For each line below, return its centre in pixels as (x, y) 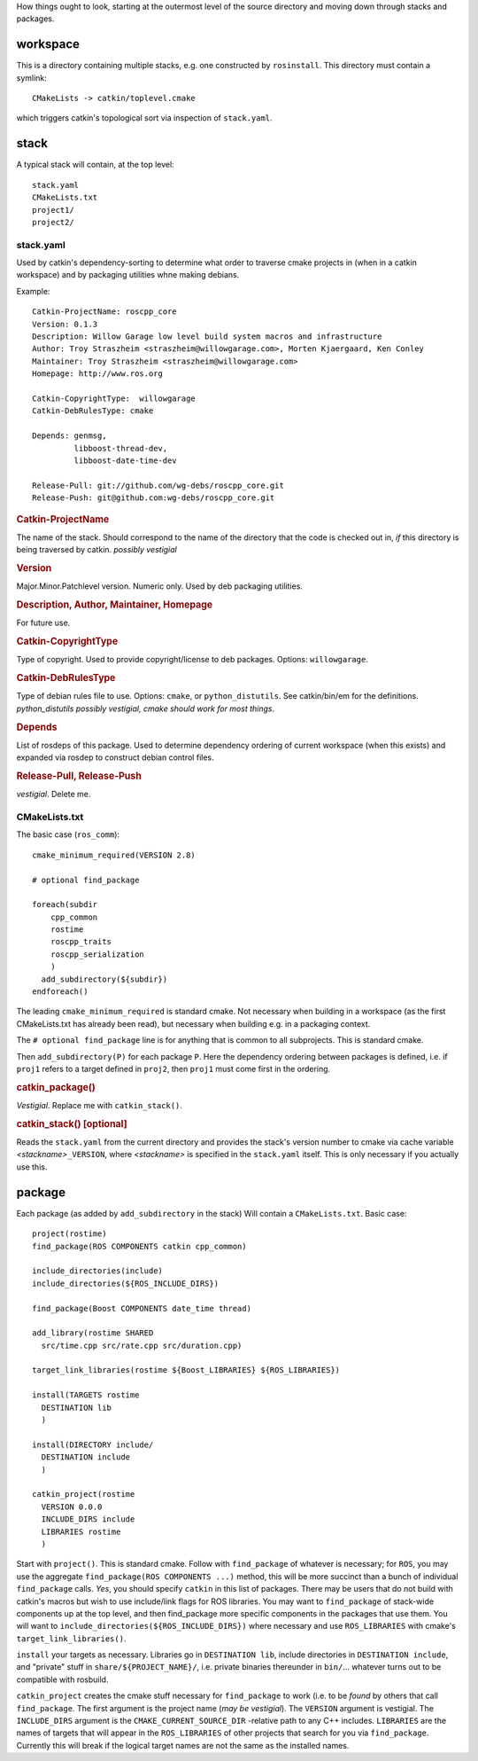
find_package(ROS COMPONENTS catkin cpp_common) (139, 1246)
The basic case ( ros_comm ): (68, 834)
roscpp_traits (81, 942)
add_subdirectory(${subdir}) (104, 979)
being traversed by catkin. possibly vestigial (96, 550)
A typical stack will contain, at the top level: (95, 165)
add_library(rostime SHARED (93, 1333)
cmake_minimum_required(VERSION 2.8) (114, 855)
